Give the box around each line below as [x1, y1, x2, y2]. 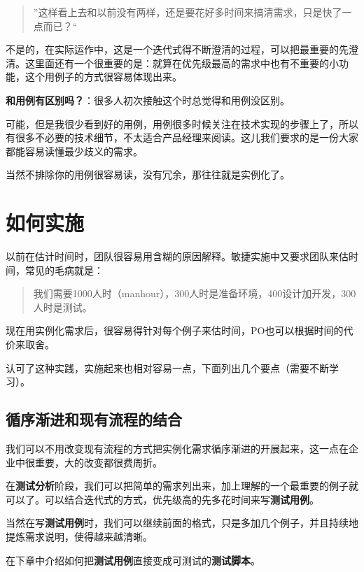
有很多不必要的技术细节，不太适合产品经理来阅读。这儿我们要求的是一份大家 [6, 130, 358, 145]
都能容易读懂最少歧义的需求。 [6, 143, 143, 158]
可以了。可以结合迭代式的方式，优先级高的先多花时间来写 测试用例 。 [6, 492, 319, 506]
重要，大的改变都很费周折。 [34, 455, 162, 469]
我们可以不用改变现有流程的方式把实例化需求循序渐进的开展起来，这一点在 [6, 441, 349, 456]
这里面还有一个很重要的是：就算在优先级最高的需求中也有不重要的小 [24, 55, 339, 70]
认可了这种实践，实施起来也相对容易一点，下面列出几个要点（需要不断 [6, 360, 329, 375]
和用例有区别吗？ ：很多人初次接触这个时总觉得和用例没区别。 [6, 92, 290, 107]
